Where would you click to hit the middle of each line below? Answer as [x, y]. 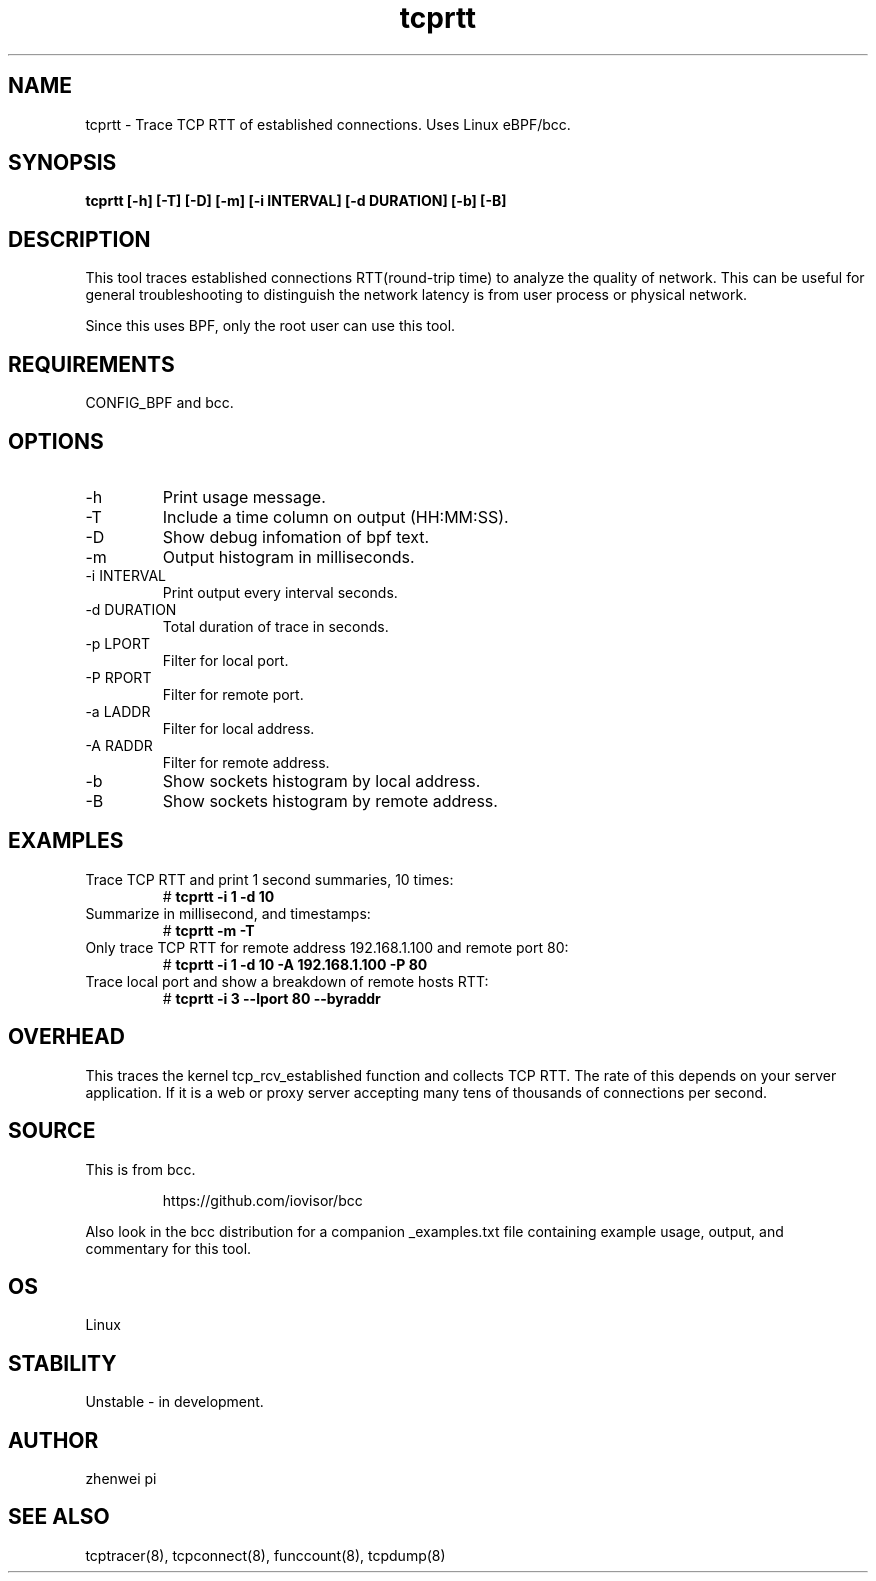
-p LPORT [117, 643]
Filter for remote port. [233, 694]
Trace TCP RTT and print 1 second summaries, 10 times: [269, 879]
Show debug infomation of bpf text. [296, 536]
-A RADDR [119, 745]
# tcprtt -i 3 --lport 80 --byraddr [271, 998]
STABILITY [62, 1363]
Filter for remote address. [246, 762]
